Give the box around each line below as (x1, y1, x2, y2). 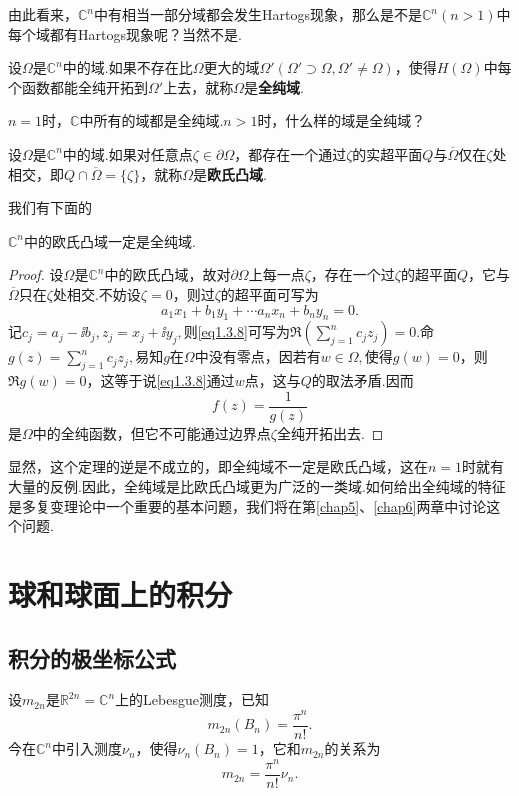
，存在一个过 (310, 264, 395, 285)
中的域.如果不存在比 (62, 57, 193, 78)
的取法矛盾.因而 (311, 370, 414, 391)
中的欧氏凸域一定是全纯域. (24, 230, 196, 251)
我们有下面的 (8, 197, 92, 218)
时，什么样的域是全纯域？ (257, 110, 426, 131)
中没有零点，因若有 (194, 346, 321, 367)
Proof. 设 (8, 264, 64, 285)
